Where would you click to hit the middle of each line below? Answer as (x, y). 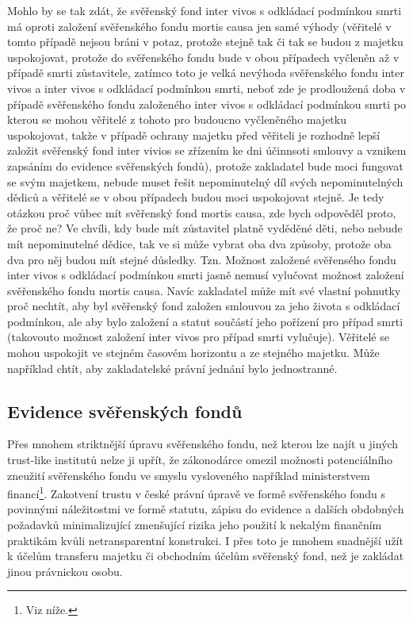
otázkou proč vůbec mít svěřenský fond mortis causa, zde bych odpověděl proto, (202, 212)
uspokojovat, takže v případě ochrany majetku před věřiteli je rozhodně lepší (194, 134)
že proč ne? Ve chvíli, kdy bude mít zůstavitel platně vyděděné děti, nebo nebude (205, 228)
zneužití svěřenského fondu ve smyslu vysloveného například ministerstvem (189, 475)
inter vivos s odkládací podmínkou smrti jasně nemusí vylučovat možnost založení (206, 275)
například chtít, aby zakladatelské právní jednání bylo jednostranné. (172, 368)
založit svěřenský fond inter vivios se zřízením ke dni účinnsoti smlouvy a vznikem (207, 150)
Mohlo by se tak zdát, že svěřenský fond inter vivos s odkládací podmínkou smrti (205, 10)
